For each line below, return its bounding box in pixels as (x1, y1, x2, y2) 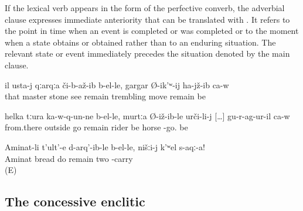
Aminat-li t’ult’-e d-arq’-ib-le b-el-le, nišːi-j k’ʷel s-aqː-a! (5, 140, 205, 153)
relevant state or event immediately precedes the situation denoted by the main (5, 47, 290, 60)
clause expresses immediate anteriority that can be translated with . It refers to (5, 13, 290, 25)
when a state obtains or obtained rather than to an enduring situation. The (5, 36, 276, 48)
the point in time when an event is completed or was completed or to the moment (5, 25, 299, 37)
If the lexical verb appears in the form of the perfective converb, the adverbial (5, 2, 285, 13)
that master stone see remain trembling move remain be (5, 90, 206, 102)
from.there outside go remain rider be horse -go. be (5, 121, 188, 133)
